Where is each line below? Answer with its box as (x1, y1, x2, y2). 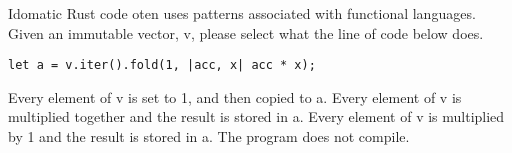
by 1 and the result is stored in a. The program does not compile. (8, 126, 410, 147)
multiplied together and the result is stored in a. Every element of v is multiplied (8, 106, 505, 127)
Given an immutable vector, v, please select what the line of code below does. (8, 22, 484, 43)
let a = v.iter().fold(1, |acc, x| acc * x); (8, 58, 316, 73)
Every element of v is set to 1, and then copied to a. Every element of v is (8, 86, 462, 107)
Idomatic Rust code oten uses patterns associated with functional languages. (8, 3, 476, 23)
